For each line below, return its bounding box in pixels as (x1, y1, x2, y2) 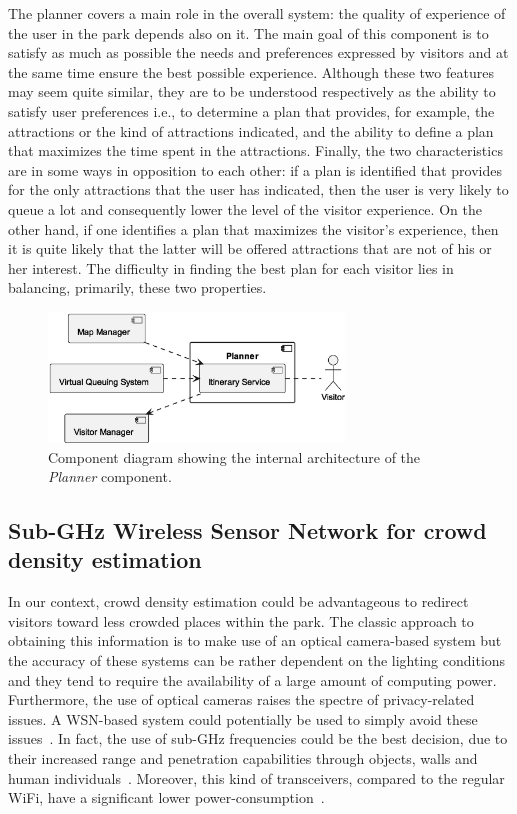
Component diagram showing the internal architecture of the (48, 446, 421, 467)
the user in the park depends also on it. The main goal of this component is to (8, 22, 489, 43)
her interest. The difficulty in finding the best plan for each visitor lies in (8, 257, 454, 278)
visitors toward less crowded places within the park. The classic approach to (8, 610, 474, 631)
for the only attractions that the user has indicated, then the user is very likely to (8, 179, 509, 200)
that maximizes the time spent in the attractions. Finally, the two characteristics (8, 140, 503, 161)
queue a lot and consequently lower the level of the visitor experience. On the (8, 198, 482, 219)
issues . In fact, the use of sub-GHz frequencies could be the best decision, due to (8, 728, 508, 749)
